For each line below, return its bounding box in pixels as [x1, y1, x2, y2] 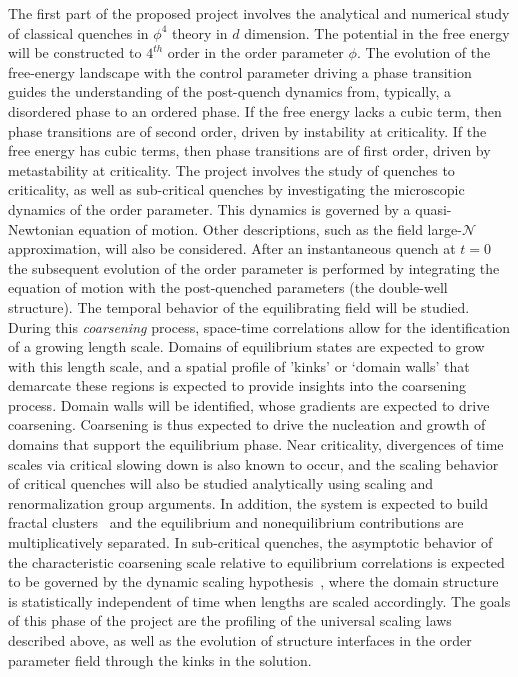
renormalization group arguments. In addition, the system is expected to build [8, 492, 488, 513]
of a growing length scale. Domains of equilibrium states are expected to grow [8, 336, 485, 357]
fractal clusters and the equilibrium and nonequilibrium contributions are [8, 512, 464, 533]
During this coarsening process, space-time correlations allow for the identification [8, 316, 511, 337]
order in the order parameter [167, 42, 344, 63]
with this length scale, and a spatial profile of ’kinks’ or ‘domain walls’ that [8, 355, 470, 376]
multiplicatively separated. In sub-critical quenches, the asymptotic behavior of [8, 532, 493, 553]
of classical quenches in [8, 22, 149, 43]
